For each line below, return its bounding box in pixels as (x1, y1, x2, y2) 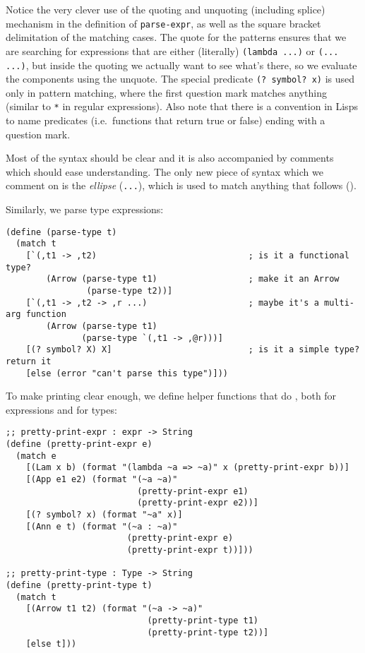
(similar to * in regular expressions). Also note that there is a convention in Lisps (6, 99, 358, 114)
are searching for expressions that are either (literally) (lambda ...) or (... (6, 43, 339, 58)
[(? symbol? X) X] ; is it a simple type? (25, 345, 360, 355)
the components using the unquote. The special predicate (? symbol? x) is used (6, 71, 355, 86)
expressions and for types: (6, 402, 117, 417)
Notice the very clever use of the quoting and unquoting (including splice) (6, 2, 325, 16)
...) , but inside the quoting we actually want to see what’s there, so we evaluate (6, 57, 357, 72)
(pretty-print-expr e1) (137, 486, 249, 496)
